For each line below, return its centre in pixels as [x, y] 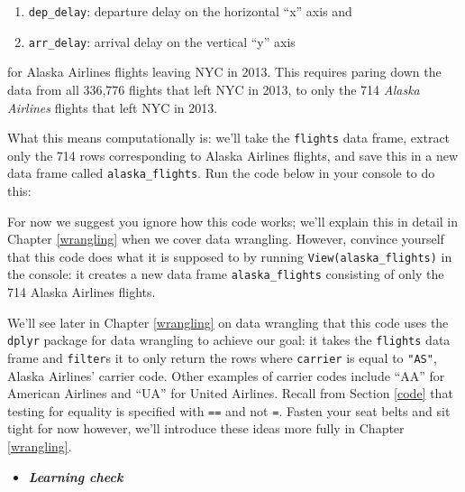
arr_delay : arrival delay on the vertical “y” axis [162, 41]
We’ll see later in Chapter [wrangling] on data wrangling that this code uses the [228, 322]
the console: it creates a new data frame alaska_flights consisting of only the [226, 274]
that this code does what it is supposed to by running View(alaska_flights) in [230, 256]
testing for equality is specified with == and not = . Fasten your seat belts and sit [229, 410]
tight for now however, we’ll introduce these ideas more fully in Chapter [206, 428]
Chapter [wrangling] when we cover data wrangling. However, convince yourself [226, 239]
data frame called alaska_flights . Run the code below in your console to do [221, 173]
